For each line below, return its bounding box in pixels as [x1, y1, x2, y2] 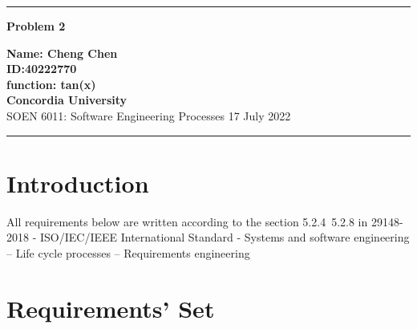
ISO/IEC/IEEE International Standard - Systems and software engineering [39, 229, 410, 246]
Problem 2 [6, 18, 66, 34]
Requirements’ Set [6, 291, 215, 324]
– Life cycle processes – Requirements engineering [6, 244, 250, 261]
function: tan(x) [6, 75, 96, 92]
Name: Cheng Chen [6, 44, 118, 61]
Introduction [6, 166, 149, 199]
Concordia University [6, 91, 128, 108]
